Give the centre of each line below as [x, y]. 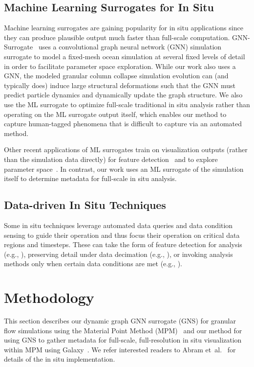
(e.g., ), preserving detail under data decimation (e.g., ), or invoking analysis [118, 254]
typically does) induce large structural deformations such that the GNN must [120, 85]
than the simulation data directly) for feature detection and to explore [111, 159]
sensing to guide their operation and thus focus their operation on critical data [122, 235]
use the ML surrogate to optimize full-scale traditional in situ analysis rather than [127, 104]
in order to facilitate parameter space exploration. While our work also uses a [120, 66]
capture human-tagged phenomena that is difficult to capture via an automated [123, 124]
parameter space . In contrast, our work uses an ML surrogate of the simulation [124, 169]
